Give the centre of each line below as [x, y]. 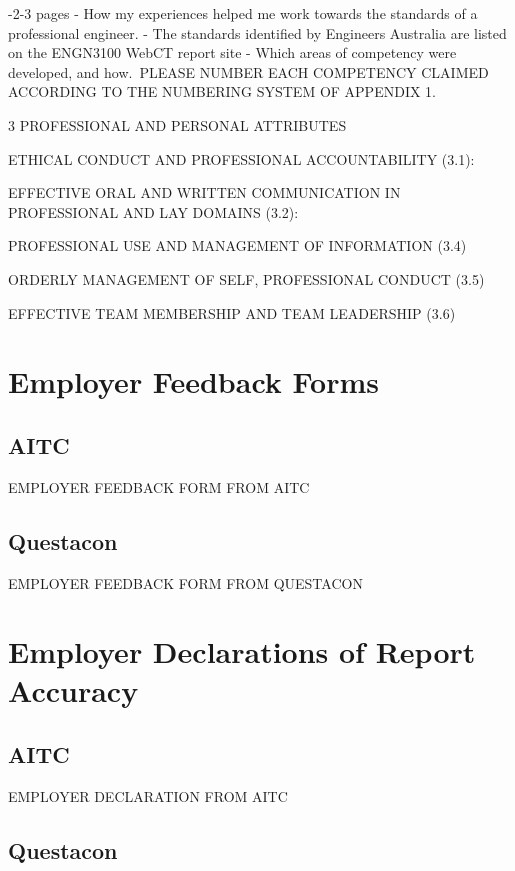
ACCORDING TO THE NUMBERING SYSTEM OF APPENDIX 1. [222, 91]
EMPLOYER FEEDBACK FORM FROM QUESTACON [185, 582]
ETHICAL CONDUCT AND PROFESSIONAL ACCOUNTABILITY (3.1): [241, 158]
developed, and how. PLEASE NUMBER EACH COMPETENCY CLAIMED [248, 71]
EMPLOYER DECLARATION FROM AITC [148, 795]
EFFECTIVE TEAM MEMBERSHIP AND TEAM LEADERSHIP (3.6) [232, 312]
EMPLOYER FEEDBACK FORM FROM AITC [159, 486]
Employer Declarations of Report [242, 651]
